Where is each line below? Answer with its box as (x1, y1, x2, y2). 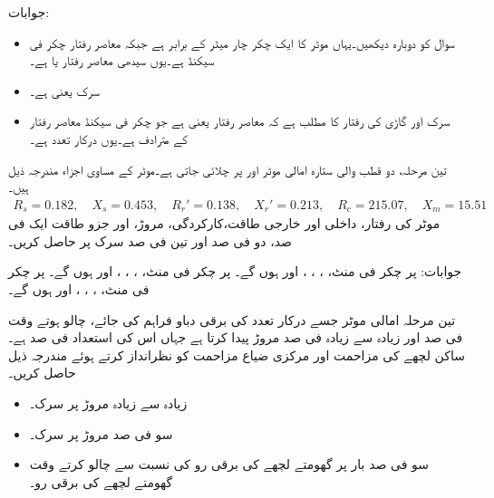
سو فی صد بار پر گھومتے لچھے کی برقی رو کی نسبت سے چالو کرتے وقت (29, 455, 430, 474)
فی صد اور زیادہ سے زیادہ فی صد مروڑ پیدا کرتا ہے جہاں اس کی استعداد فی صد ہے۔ (8, 328, 463, 347)
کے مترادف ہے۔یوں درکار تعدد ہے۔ (29, 129, 188, 148)
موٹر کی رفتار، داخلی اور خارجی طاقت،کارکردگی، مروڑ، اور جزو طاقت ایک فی (8, 214, 441, 233)
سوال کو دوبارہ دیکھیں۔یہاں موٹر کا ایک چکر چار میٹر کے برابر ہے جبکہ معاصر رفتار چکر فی (29, 33, 455, 52)
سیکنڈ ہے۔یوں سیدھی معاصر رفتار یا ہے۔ (29, 51, 215, 70)
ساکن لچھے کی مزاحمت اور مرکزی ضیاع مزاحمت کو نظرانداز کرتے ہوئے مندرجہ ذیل (8, 345, 465, 364)
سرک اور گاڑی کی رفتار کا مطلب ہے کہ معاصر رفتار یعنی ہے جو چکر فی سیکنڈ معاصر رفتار (29, 111, 450, 130)
